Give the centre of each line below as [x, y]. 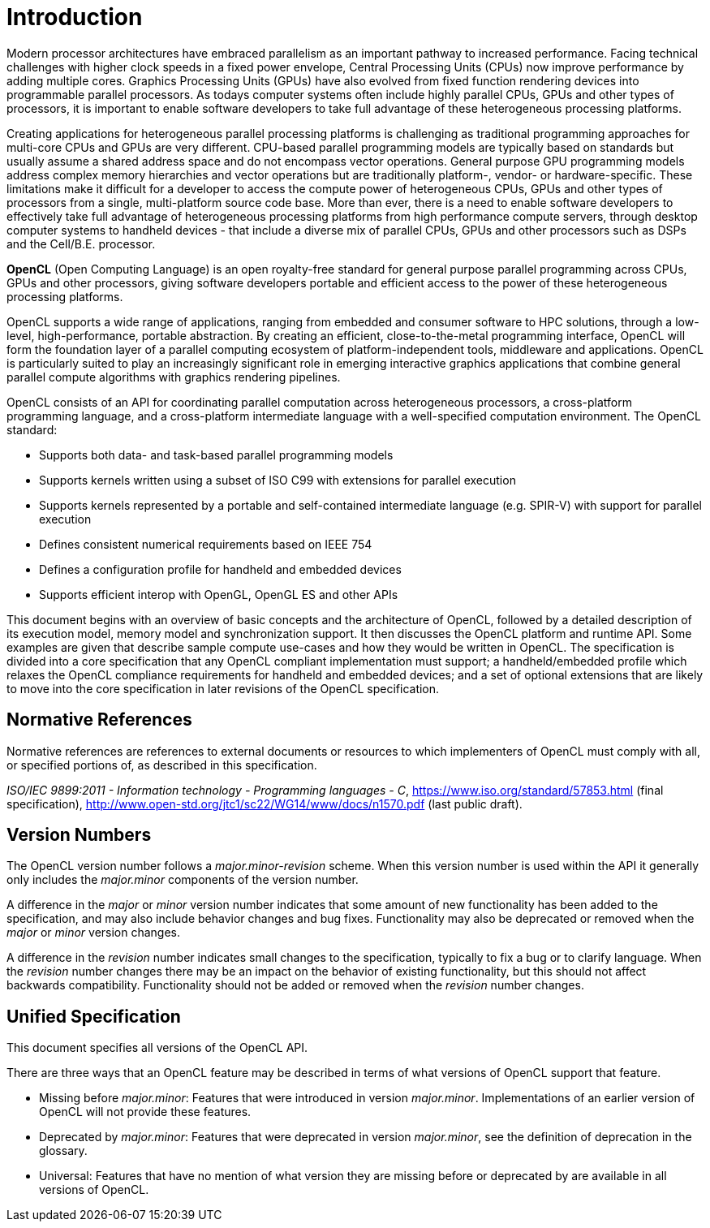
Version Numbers [79, 835]
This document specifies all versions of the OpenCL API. [157, 1048]
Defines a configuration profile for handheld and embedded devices [220, 569]
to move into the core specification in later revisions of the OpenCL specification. [223, 688]
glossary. [63, 1151]
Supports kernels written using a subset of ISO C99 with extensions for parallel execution [278, 480]
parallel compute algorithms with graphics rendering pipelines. [174, 377]
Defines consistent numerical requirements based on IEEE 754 [206, 544]
